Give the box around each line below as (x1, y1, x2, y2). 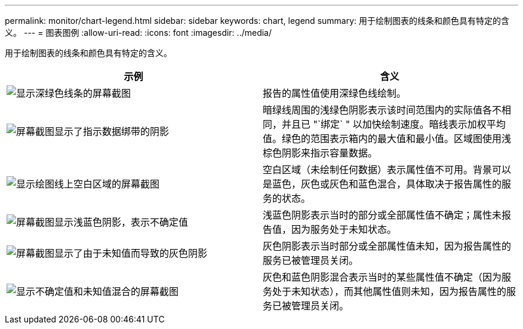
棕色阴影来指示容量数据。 (263, 147, 378, 159)
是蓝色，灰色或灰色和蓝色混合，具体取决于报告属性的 (263, 178, 502, 190)
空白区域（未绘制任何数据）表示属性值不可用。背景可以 (263, 164, 512, 176)
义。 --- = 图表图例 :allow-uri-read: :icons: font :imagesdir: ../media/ (5, 27, 272, 38)
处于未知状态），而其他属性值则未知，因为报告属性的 (272, 285, 507, 297)
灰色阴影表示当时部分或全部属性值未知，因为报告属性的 (263, 240, 512, 252)
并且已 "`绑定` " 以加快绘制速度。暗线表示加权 (282, 118, 487, 130)
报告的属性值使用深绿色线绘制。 (263, 87, 407, 99)
